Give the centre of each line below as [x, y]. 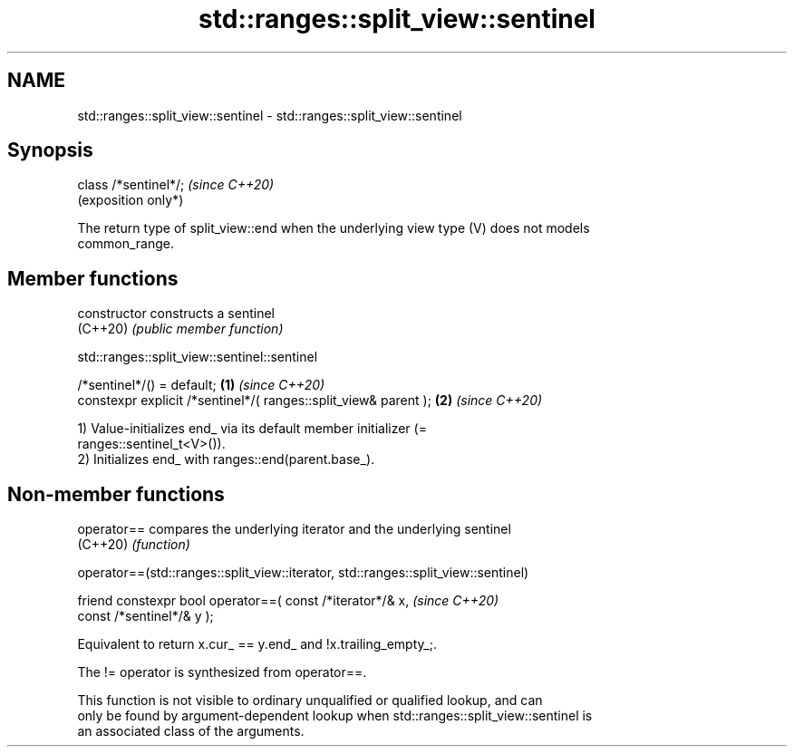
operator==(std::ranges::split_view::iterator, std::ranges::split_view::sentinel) [303, 573]
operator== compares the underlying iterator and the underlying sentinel [294, 529]
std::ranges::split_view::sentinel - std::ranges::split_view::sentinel [270, 115]
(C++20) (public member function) [180, 329]
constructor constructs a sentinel [176, 314]
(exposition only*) [131, 200]
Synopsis [50, 150]
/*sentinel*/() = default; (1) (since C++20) [201, 385]
